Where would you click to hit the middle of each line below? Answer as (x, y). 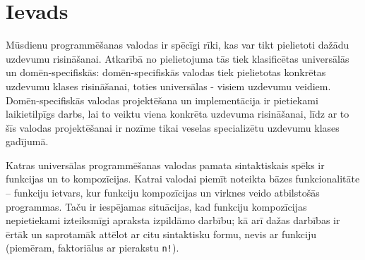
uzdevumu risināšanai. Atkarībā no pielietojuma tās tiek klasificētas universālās (178, 58)
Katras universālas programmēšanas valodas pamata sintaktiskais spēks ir (165, 165)
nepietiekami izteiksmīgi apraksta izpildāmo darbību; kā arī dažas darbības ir (173, 220)
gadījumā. (27, 141)
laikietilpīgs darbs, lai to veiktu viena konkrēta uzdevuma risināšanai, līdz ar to (178, 114)
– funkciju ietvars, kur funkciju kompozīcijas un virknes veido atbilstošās (163, 193)
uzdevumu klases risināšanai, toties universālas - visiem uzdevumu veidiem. (168, 86)
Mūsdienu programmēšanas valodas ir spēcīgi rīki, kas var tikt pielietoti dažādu (178, 45)
